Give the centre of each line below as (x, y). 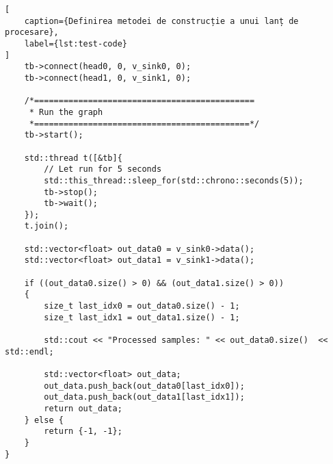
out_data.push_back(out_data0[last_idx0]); (144, 386)
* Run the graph (66, 112)
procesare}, (32, 33)
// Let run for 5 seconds (103, 169)
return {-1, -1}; (83, 431)
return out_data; (83, 408)
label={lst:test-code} (76, 43)
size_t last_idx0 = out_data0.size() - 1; (142, 306)
